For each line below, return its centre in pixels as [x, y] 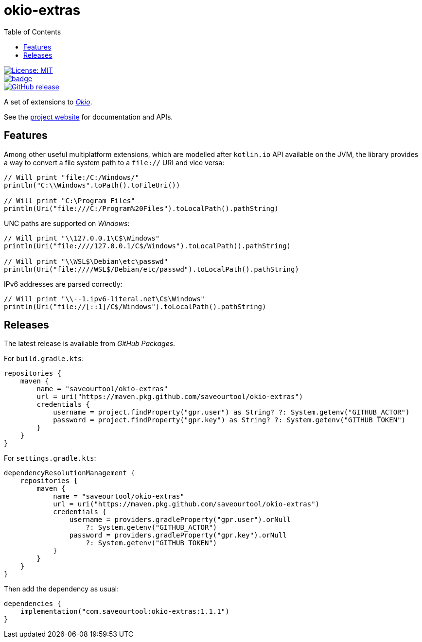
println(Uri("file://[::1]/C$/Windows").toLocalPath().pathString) [135, 306]
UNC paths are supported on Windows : [67, 223]
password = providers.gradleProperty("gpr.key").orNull [178, 535]
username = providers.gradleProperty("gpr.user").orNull [180, 520]
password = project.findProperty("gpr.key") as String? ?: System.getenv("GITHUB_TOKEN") [229, 420]
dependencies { [33, 604]
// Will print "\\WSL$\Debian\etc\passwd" [86, 261]
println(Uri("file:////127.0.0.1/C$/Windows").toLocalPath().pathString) [148, 246]
